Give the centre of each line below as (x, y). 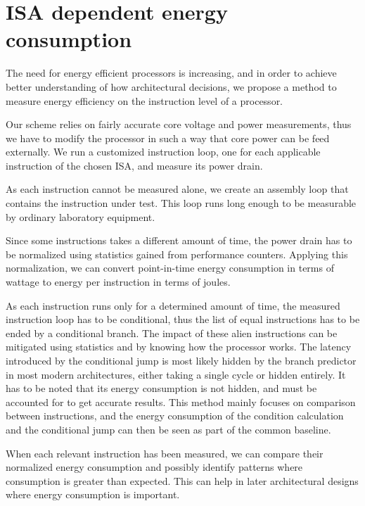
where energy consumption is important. (93, 494)
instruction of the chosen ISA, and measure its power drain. (134, 165)
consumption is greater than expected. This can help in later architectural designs (182, 480)
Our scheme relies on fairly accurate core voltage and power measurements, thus (179, 124)
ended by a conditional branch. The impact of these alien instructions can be (172, 333)
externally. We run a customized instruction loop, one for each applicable (163, 152)
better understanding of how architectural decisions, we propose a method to (171, 86)
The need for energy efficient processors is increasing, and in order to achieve (171, 73)
